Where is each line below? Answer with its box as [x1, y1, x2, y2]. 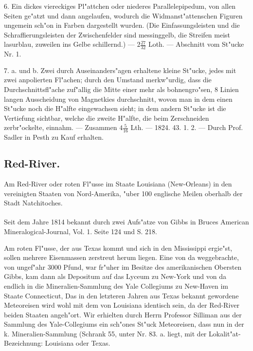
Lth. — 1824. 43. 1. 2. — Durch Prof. [130, 122, 243, 132]
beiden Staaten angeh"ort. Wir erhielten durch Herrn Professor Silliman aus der [4, 309, 242, 319]
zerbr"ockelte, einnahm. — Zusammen [4, 122, 117, 132]
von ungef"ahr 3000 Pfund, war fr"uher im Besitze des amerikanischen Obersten [4, 261, 242, 272]
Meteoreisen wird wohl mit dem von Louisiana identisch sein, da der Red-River [4, 300, 240, 310]
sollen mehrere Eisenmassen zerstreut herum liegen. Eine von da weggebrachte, [4, 252, 239, 262]
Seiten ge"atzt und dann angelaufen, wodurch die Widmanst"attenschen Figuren [4, 10, 243, 20]
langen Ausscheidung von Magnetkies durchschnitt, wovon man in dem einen [4, 93, 233, 104]
